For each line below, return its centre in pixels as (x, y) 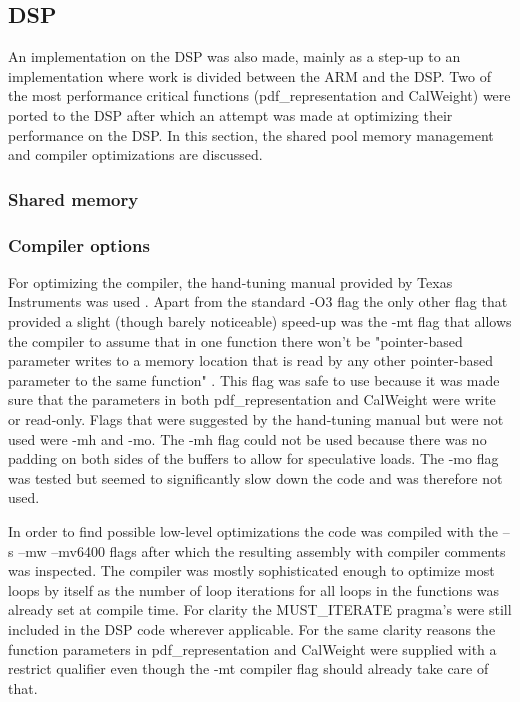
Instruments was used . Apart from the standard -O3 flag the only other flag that (258, 301)
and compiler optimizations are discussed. (135, 154)
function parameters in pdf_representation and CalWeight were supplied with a (252, 648)
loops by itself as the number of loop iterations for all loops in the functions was (254, 589)
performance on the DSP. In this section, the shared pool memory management (251, 134)
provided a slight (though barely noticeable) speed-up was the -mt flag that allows (260, 321)
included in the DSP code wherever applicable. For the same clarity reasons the (252, 628)
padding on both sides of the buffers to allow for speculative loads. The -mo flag (253, 458)
